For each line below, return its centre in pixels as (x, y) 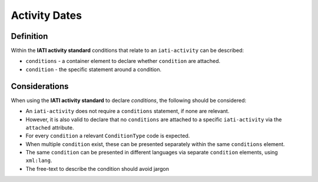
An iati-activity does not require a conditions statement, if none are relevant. (127, 111)
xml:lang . (39, 161)
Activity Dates (47, 15)
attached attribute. (50, 127)
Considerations (40, 86)
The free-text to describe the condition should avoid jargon (97, 168)
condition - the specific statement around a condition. (94, 69)
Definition (29, 36)
